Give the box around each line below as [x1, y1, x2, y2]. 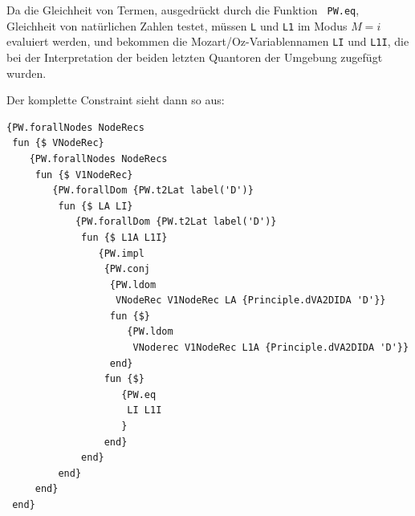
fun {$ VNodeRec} [12, 137, 104, 149]
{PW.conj [104, 263, 150, 275]
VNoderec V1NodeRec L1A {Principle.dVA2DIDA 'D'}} [132, 342, 409, 354]
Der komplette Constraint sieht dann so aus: [6, 91, 225, 108]
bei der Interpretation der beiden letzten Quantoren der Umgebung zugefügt [6, 48, 383, 65]
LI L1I [127, 404, 162, 416]
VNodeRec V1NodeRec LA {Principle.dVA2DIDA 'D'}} [116, 295, 386, 307]
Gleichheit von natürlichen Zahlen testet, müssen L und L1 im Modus [6, 17, 348, 34]
